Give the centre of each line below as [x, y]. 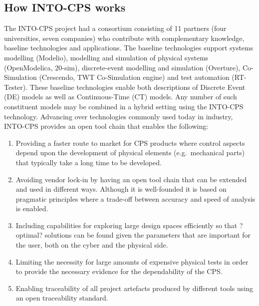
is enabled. [32, 208]
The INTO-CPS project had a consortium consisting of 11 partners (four [115, 28]
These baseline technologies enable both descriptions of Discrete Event [137, 87]
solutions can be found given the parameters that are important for [148, 235]
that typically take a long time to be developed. [89, 162]
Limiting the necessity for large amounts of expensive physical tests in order [132, 261]
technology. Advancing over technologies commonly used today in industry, [119, 116]
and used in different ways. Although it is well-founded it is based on [121, 189]
